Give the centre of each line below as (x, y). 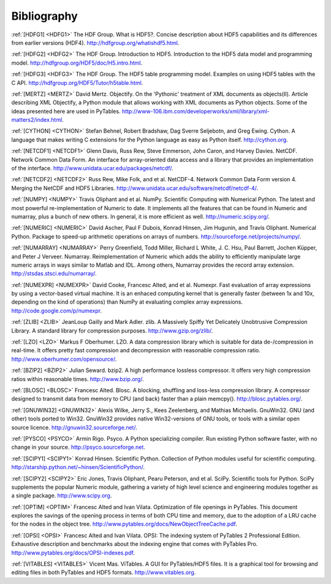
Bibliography (44, 16)
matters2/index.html (37, 120)
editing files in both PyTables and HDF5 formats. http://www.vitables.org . (104, 572)
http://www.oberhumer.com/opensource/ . (64, 359)
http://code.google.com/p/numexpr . (57, 310)
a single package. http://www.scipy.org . (62, 495)
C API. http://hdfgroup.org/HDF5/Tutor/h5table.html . (77, 82)
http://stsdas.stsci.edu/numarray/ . (54, 274)
